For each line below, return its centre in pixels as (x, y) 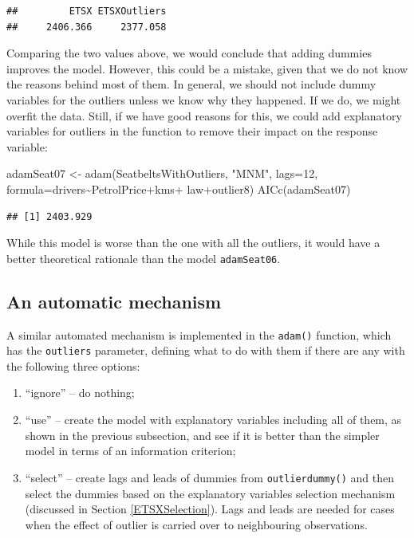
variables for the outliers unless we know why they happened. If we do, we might (204, 99)
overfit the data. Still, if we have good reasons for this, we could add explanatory (204, 115)
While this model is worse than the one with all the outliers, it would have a (193, 243)
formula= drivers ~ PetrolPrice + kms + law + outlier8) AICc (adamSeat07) (179, 188)
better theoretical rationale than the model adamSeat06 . (144, 258)
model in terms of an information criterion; (130, 451)
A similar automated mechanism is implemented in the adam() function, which (199, 334)
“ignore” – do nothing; (80, 393)
